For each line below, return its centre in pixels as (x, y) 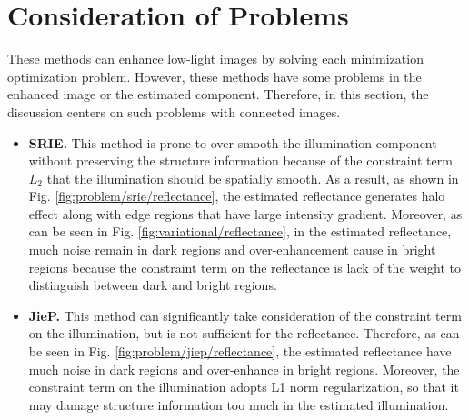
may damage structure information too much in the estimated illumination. (239, 404)
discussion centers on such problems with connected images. (174, 111)
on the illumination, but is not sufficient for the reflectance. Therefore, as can (244, 333)
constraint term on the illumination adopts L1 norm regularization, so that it (244, 387)
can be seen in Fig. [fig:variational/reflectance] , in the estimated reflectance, (240, 231)
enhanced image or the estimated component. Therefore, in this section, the (218, 94)
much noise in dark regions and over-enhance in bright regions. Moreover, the (244, 369)
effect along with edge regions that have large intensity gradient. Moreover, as (245, 213)
